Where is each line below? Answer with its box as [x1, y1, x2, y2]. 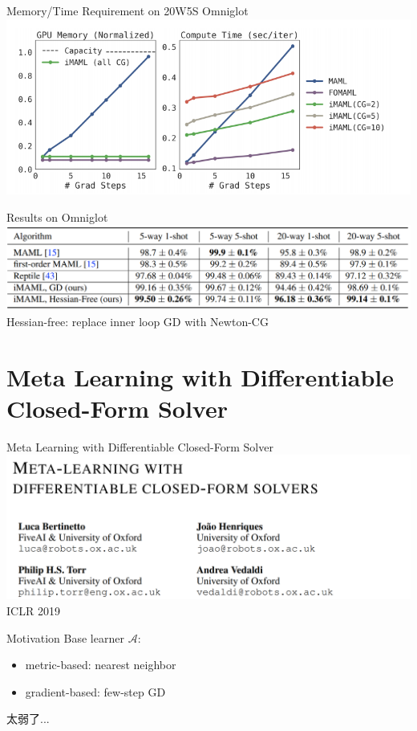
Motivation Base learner [6, 629, 124, 646]
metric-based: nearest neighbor [25, 656, 176, 673]
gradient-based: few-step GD [25, 683, 166, 700]
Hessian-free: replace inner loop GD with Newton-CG [6, 312, 269, 329]
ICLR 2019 [6, 602, 60, 619]
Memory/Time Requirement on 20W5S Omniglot [6, 2, 249, 18]
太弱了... [6, 710, 50, 727]
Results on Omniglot [6, 208, 108, 225]
